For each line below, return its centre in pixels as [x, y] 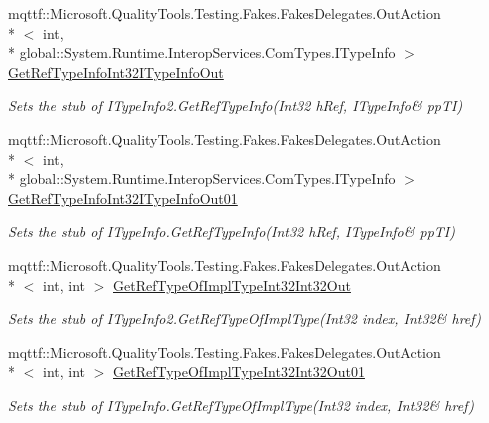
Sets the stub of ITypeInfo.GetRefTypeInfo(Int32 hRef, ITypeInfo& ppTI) [231, 231]
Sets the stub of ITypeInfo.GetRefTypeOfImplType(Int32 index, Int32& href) [241, 404]
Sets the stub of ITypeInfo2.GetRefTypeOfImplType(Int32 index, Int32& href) [245, 318]
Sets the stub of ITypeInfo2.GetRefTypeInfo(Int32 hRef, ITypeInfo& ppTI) [235, 105]
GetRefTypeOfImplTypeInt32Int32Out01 [239, 371]
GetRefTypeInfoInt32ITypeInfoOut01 [123, 197]
